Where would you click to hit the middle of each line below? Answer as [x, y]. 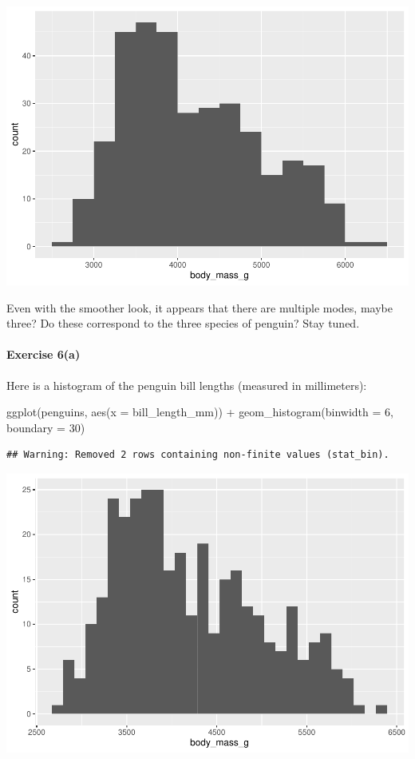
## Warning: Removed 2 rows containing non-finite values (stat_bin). [198, 455]
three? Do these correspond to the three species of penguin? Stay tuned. [183, 323]
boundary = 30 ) [46, 427]
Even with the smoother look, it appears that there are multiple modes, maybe [200, 307]
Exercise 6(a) [43, 354]
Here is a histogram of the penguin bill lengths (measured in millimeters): [187, 385]
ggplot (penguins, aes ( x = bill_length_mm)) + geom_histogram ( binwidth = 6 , [200, 412]
